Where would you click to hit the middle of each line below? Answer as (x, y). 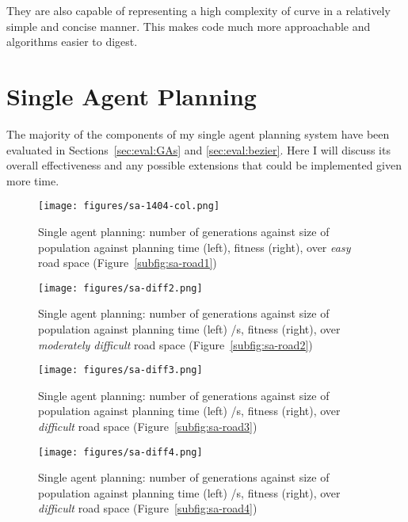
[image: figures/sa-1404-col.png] (129, 206)
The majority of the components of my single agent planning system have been (198, 133)
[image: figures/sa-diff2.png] (120, 288)
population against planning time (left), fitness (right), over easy (194, 247)
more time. (33, 180)
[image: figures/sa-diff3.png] (120, 370)
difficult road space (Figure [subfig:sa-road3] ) (148, 426)
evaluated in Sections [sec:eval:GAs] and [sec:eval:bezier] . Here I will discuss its (198, 149)
